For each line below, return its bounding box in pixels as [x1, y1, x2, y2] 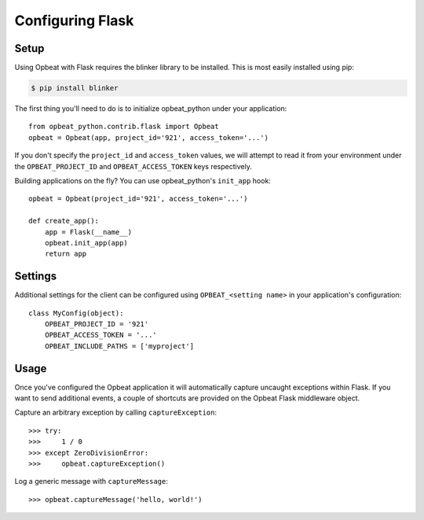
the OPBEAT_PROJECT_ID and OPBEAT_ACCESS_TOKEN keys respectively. [14, 161, 253, 171]
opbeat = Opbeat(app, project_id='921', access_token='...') [28, 133, 269, 142]
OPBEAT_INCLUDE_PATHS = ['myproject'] [44, 341, 195, 350]
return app [44, 249, 87, 259]
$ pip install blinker [31, 83, 119, 93]
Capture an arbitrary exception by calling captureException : [14, 408, 217, 417]
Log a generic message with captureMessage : [14, 477, 169, 486]
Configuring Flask [14, 12, 134, 29]
